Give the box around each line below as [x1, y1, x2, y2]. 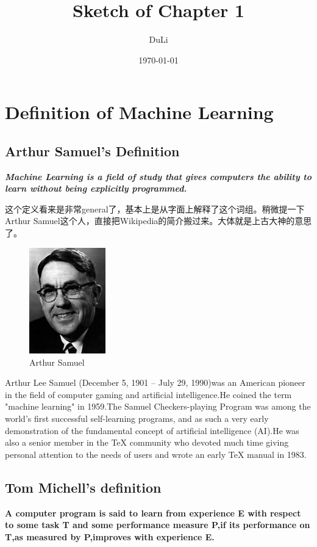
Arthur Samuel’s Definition [5, 141, 180, 160]
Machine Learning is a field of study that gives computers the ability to [5, 170, 312, 183]
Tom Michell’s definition [5, 477, 162, 496]
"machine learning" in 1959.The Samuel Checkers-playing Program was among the [5, 400, 311, 413]
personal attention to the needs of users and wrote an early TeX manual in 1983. [5, 447, 307, 460]
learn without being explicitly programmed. [5, 182, 187, 195]
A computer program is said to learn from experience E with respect [5, 506, 301, 519]
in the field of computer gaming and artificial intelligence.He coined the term [5, 388, 292, 400]
